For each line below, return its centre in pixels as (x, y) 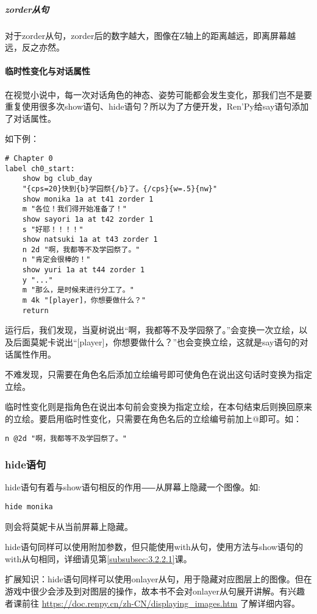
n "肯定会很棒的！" (56, 260)
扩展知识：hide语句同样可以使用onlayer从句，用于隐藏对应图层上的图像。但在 (158, 579)
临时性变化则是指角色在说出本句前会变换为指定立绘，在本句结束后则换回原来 (158, 407)
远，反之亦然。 (35, 47)
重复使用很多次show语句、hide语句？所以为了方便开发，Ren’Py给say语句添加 (157, 106)
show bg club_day (57, 179)
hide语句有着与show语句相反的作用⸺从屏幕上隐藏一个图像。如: (133, 487)
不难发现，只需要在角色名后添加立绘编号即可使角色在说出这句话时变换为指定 (158, 374)
